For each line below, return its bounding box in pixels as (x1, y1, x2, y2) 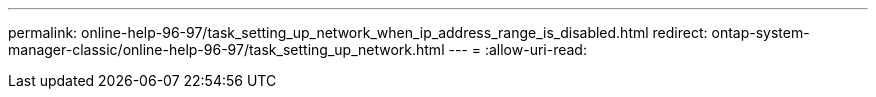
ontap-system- (711, 24, 810, 41)
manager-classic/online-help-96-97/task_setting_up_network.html (8, 41, 445, 58)
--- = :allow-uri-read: (448, 41, 587, 58)
